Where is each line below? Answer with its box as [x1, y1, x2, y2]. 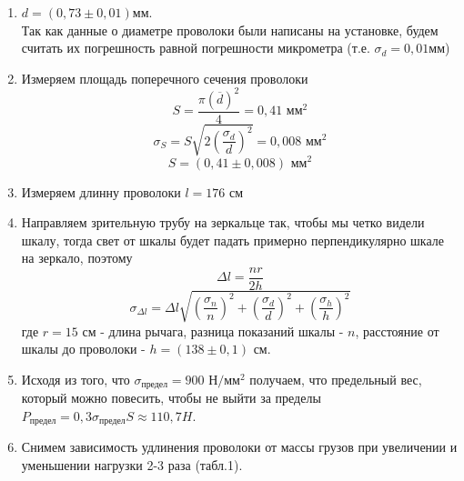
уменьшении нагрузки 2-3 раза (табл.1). [21, 455, 243, 474]
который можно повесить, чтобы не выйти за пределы [21, 388, 321, 407]
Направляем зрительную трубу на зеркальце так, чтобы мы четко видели [21, 213, 425, 232]
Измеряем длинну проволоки [21, 182, 181, 201]
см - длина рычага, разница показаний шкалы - [82, 321, 344, 340]
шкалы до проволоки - [21, 339, 146, 358]
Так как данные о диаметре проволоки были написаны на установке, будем [21, 20, 439, 39]
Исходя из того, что [21, 369, 130, 388]
